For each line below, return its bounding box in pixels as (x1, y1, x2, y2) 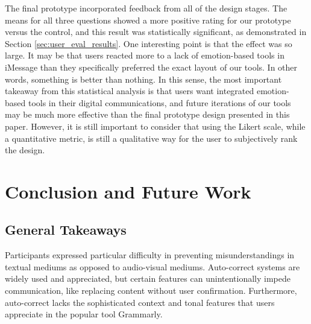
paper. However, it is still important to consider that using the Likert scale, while (5, 119, 306, 132)
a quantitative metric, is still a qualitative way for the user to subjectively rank (5, 132, 298, 144)
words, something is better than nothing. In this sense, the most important (5, 72, 282, 85)
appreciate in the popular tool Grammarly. (5, 308, 163, 320)
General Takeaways (5, 220, 127, 239)
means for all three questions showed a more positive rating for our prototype (5, 13, 291, 26)
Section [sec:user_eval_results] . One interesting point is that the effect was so (5, 37, 292, 49)
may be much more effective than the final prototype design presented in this (5, 108, 290, 121)
